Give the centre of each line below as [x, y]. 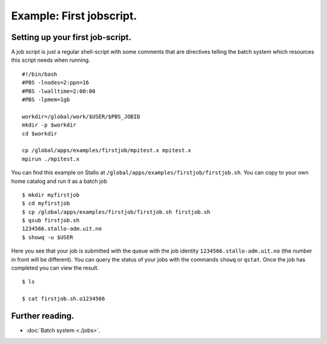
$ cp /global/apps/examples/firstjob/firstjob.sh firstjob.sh [116, 212]
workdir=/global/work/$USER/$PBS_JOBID [81, 116]
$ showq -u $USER [48, 237]
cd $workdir [40, 134]
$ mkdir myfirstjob [51, 195]
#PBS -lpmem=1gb [46, 100]
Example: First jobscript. [74, 16]
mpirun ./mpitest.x [51, 159]
